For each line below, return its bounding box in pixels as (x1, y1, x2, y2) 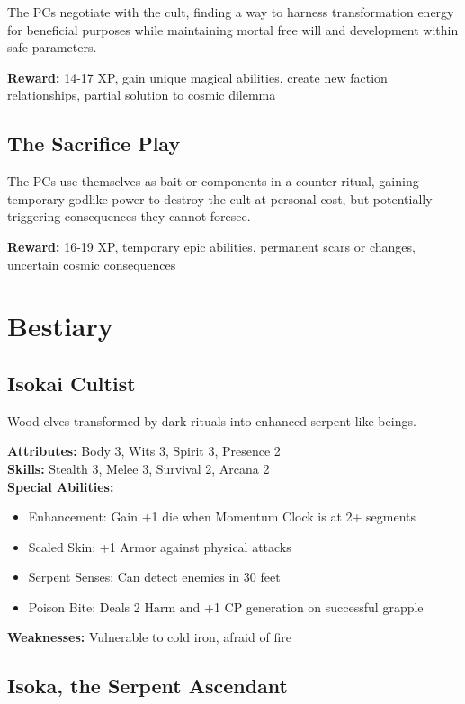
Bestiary (7, 307, 113, 344)
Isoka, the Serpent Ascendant (7, 672, 288, 700)
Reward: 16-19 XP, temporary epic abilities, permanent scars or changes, (7, 236, 416, 255)
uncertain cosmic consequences (7, 254, 176, 273)
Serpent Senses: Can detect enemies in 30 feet (28, 567, 281, 586)
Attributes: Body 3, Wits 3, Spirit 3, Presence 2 (7, 441, 281, 460)
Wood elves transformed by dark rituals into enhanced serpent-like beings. (7, 411, 416, 430)
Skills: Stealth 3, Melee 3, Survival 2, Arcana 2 (7, 459, 270, 477)
